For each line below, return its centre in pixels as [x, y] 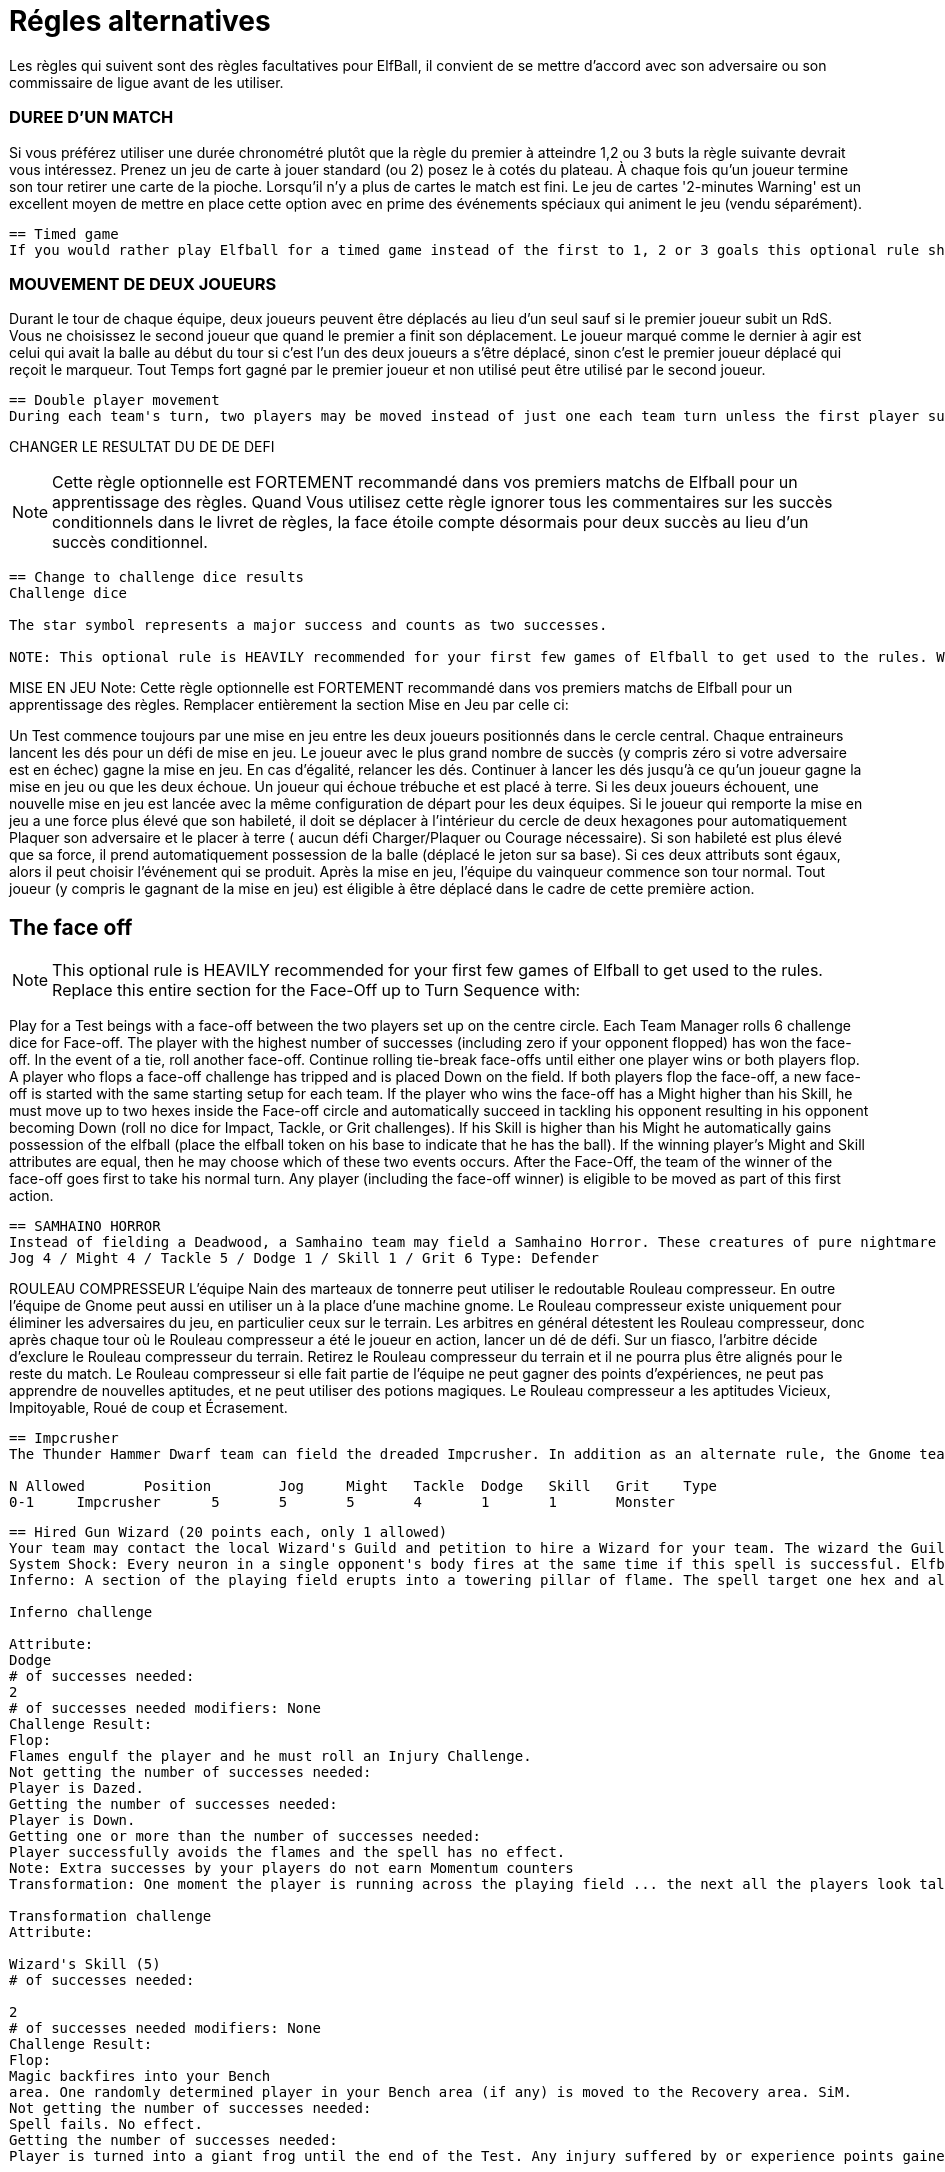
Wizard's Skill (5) [85, 1964]
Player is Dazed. [76, 1788]
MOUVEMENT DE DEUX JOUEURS [143, 283]
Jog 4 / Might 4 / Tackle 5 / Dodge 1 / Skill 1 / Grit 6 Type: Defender [304, 1258]
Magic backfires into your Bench [140, 2076]
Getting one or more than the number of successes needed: [245, 1836]
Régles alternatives [140, 21]
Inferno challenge [81, 1612]
